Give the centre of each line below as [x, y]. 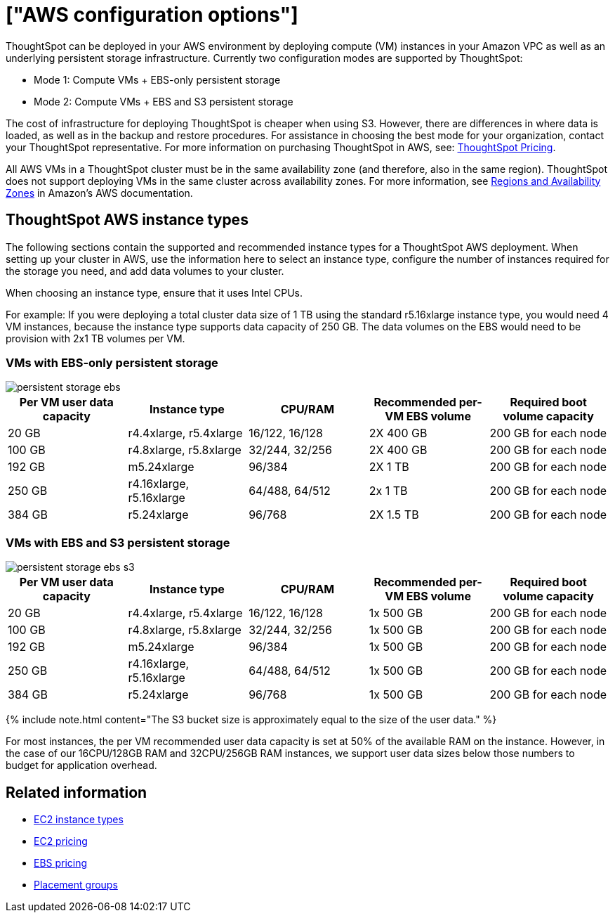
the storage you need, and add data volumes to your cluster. [145, 271]
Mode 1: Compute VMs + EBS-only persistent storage [157, 79]
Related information [77, 792]
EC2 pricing [61, 841]
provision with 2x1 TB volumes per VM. [95, 338]
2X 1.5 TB [394, 515]
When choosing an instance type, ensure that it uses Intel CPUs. [154, 292]
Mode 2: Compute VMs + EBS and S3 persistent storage [164, 101]
